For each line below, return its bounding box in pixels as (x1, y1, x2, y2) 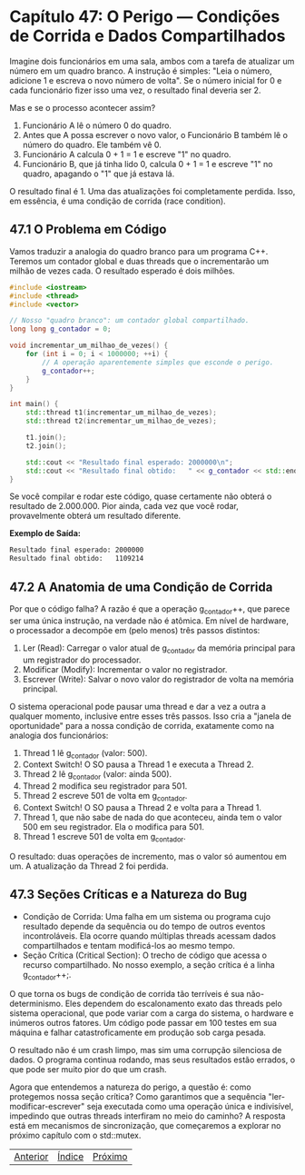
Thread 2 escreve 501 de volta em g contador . (22, 791, 188, 803)
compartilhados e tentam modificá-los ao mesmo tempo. (22, 940, 236, 951)
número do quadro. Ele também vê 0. (22, 139, 162, 150)
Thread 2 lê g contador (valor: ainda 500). (22, 769, 172, 782)
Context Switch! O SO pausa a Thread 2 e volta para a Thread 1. (22, 802, 261, 812)
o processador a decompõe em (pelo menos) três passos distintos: (9, 624, 261, 635)
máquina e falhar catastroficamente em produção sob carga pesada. (9, 1027, 266, 1038)
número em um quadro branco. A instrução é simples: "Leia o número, (9, 65, 272, 76)
